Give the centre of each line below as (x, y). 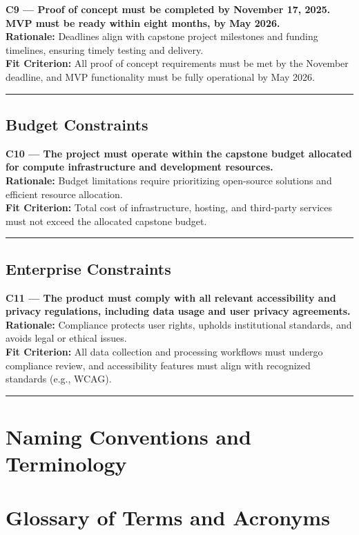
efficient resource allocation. (64, 194)
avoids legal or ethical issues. (66, 338)
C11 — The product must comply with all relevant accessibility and (171, 297)
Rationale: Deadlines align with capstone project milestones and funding (162, 36)
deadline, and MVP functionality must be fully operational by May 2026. (160, 76)
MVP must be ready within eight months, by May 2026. (143, 22)
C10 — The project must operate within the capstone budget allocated (179, 153)
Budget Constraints (77, 124)
